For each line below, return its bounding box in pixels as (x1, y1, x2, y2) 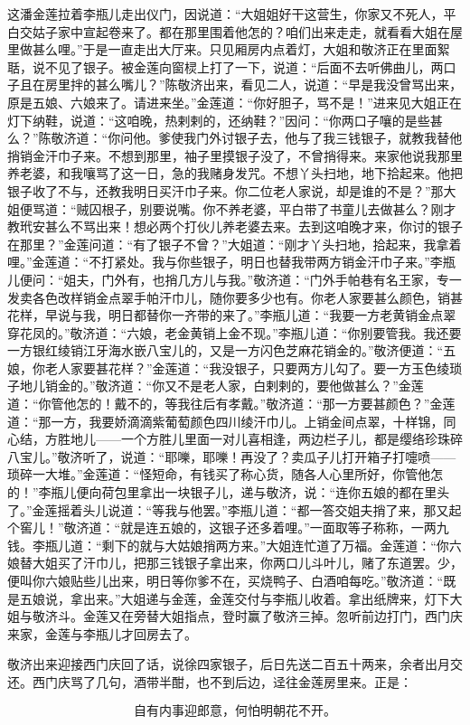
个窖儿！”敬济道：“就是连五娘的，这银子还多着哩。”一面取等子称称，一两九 (7, 518, 449, 537)
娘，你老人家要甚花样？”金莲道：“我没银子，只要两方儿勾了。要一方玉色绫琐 (7, 358, 463, 377)
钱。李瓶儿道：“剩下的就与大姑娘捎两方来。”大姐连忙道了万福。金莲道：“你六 (7, 535, 462, 554)
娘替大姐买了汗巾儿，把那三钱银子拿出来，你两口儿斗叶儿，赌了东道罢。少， (7, 553, 463, 572)
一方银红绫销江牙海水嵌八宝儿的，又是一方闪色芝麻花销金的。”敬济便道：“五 (7, 341, 456, 360)
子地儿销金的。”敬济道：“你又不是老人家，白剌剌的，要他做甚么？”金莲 (7, 376, 424, 395)
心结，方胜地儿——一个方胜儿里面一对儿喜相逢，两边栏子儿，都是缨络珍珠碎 (7, 429, 463, 448)
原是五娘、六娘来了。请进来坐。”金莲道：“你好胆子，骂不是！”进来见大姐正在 (7, 92, 462, 111)
